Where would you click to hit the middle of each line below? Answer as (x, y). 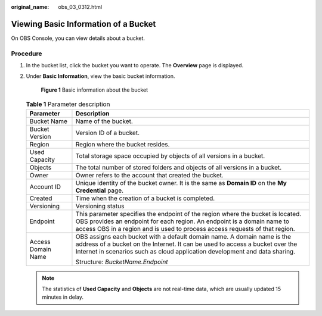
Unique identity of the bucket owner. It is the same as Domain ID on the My (181, 183)
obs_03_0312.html (80, 7)
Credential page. (100, 190)
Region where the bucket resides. (123, 144)
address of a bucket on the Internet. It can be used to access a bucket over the (186, 244)
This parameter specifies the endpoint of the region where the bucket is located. (188, 214)
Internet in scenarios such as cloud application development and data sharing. (185, 251)
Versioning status (100, 206)
